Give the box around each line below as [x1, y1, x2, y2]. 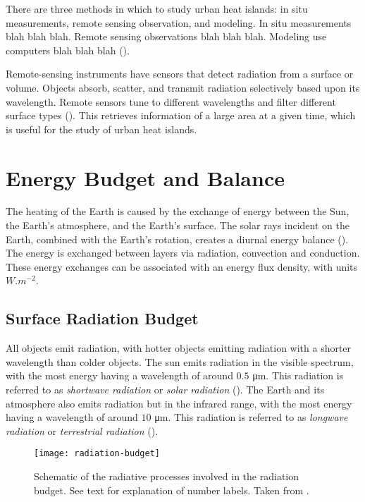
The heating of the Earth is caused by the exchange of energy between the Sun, [6, 204, 349, 219]
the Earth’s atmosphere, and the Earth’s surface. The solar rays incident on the [6, 218, 349, 233]
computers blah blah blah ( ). [6, 42, 130, 57]
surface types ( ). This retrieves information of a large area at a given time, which [6, 108, 356, 123]
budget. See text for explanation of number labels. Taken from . [34, 482, 309, 497]
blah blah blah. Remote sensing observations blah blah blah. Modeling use [6, 29, 327, 44]
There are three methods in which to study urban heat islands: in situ [6, 1, 308, 16]
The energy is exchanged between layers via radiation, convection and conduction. [6, 245, 360, 260]
